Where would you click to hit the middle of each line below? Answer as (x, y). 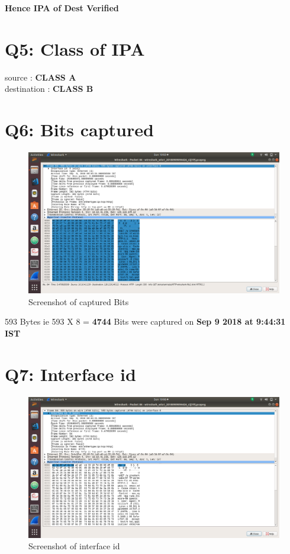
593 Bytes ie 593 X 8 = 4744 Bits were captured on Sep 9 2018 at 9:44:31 (145, 321)
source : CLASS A (41, 77)
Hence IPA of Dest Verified (62, 8)
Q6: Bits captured (79, 129)
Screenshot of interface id (74, 546)
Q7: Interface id (70, 374)
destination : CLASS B (49, 89)
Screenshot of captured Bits (79, 301)
